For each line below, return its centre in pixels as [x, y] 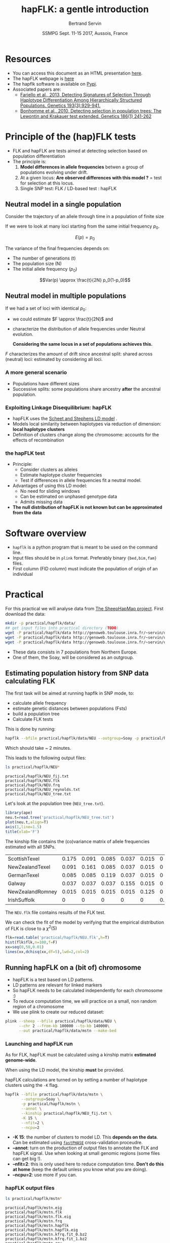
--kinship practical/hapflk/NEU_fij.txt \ [67, 1113]
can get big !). [27, 1159]
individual [23, 574]
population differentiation [39, 156]
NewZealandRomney [32, 892]
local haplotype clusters [38, 429]
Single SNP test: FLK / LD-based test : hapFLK [68, 188]
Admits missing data [41, 502]
